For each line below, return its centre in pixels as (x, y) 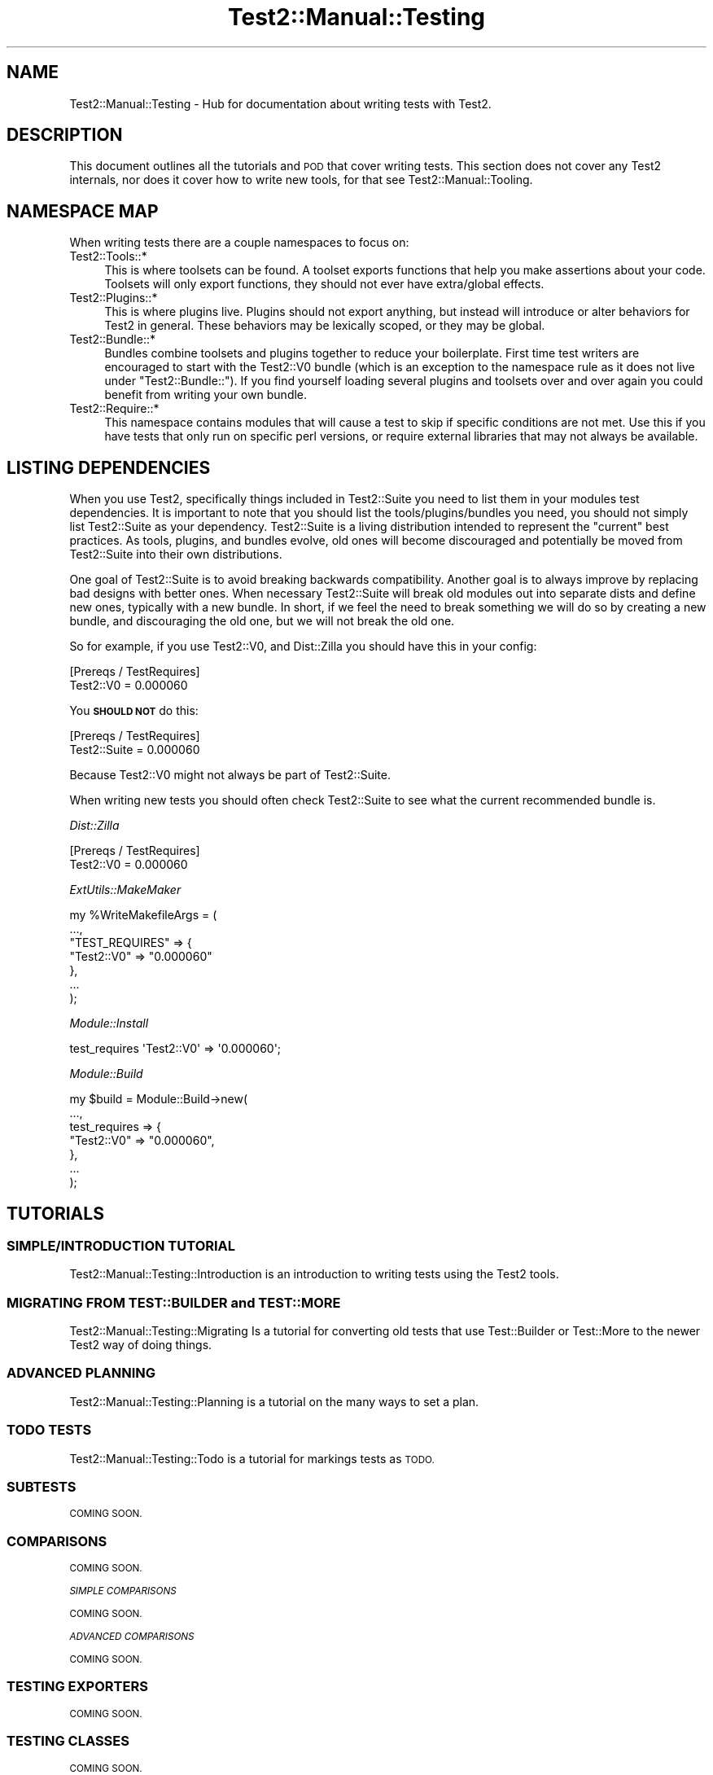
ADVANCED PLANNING (81, 1373)
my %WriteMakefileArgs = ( (143, 915)
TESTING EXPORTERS (77, 1687)
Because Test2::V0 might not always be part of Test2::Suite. (230, 775)
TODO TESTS (49, 1430)
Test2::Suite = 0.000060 (135, 750)
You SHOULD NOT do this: (134, 711)
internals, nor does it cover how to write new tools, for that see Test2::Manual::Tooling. (301, 180)
